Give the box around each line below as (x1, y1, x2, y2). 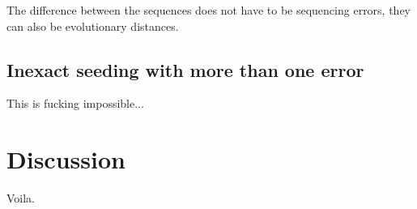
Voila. (6, 190, 36, 207)
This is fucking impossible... (6, 95, 144, 112)
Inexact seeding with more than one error (6, 57, 364, 82)
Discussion (6, 143, 126, 176)
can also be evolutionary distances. (6, 17, 179, 34)
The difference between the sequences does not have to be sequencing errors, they (6, 2, 411, 18)
